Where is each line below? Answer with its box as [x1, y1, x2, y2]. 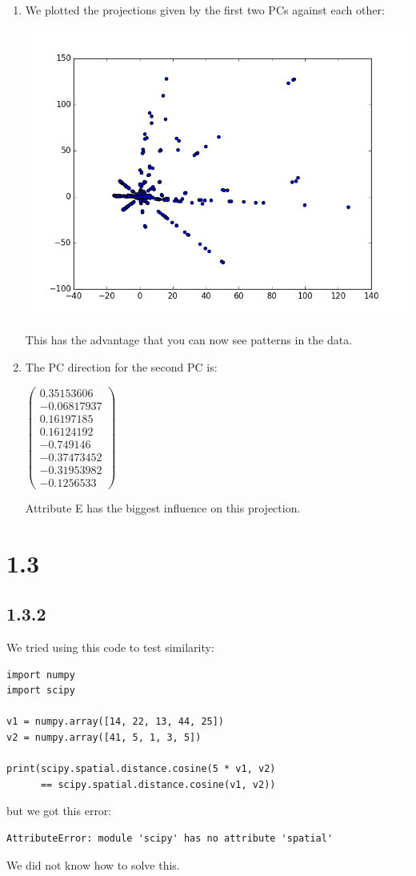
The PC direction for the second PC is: [25, 358, 218, 375]
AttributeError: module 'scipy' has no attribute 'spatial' [6, 832, 334, 844]
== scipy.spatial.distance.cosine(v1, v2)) [40, 778, 276, 790]
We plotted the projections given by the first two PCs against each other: [25, 2, 385, 18]
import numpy [6, 669, 75, 681]
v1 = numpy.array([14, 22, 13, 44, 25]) [6, 716, 225, 728]
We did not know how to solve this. [6, 856, 180, 873]
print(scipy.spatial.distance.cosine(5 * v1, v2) [6, 763, 276, 775]
